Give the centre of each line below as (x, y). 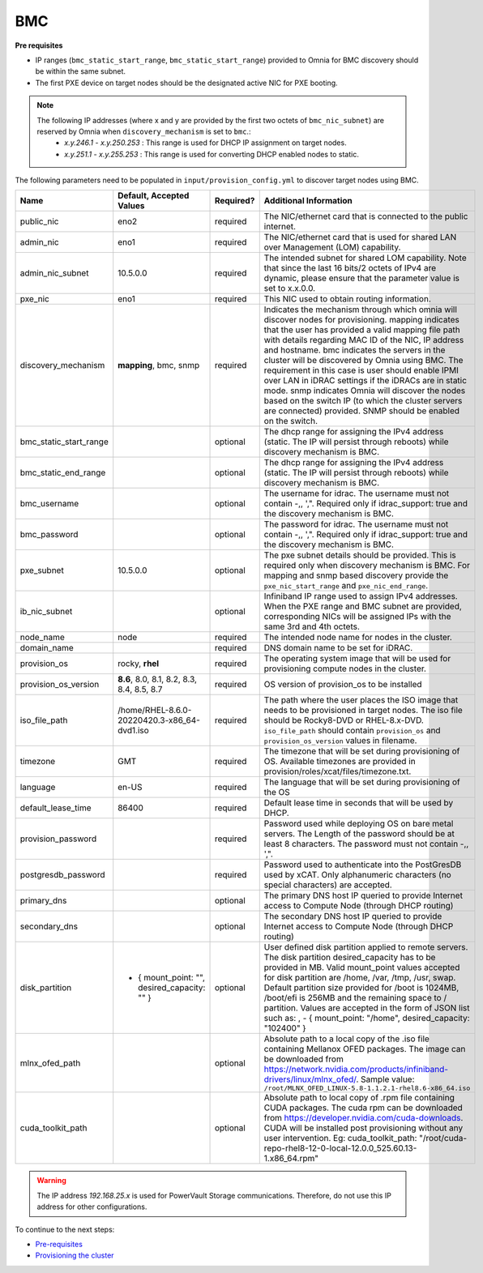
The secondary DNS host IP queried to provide (353, 916)
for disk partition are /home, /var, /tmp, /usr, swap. (360, 978)
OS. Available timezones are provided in (340, 762)
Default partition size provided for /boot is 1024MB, (361, 988)
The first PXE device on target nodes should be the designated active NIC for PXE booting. (186, 83)
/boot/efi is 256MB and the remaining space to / (355, 998)
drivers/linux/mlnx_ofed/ (310, 1079)
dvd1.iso (133, 731)
